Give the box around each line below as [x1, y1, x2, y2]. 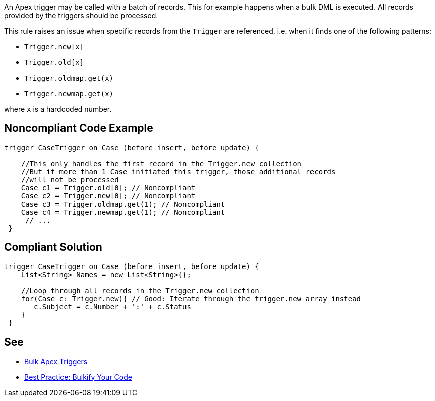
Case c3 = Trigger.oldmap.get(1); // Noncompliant [21, 199, 225, 208]
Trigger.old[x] [24, 58, 84, 66]
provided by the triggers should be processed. [4, 11, 158, 20]
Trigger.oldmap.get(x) [24, 74, 114, 82]
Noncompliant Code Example [4, 122, 153, 135]
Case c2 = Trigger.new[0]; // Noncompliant [21, 191, 196, 200]
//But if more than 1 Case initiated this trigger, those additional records [21, 167, 336, 176]
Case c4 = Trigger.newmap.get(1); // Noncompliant [21, 208, 225, 216]
